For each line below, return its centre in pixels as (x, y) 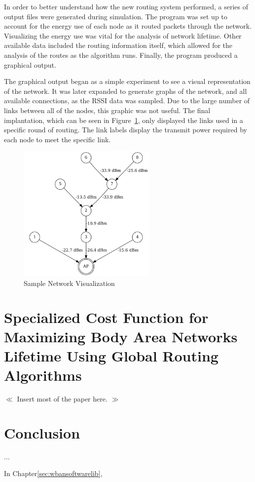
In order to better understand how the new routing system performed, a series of (126, 6)
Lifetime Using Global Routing (111, 356)
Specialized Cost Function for (106, 317)
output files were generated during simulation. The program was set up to (116, 16)
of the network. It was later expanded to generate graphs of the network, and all (126, 91)
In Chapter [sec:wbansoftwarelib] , (53, 473)
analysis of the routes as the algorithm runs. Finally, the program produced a (121, 55)
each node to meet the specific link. (57, 139)
